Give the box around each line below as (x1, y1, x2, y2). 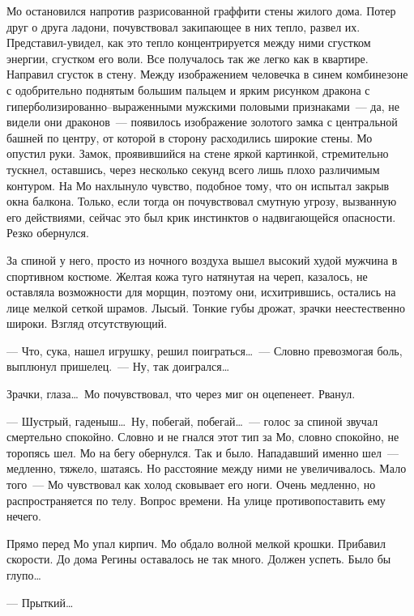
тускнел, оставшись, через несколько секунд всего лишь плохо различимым (6, 160, 380, 177)
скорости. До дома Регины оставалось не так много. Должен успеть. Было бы (6, 550, 391, 567)
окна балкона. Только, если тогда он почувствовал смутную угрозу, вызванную (6, 193, 397, 210)
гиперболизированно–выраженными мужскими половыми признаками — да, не (6, 97, 399, 114)
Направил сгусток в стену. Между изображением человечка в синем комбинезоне (6, 66, 408, 83)
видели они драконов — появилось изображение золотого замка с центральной (6, 113, 398, 130)
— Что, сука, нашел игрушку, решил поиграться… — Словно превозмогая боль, (6, 342, 403, 359)
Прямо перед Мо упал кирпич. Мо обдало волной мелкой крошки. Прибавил (6, 534, 386, 551)
